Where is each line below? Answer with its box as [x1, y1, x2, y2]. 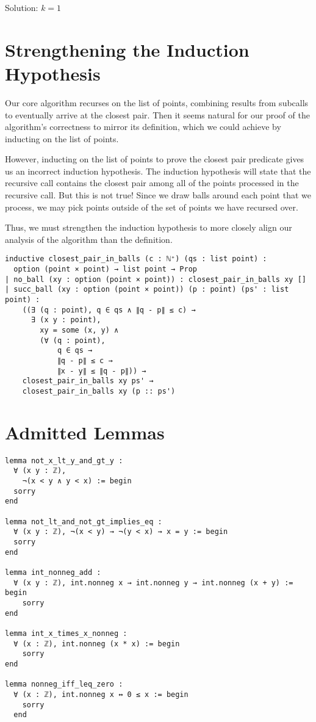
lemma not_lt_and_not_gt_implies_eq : [5, 517, 162, 526]
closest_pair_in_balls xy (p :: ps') [22, 386, 176, 395]
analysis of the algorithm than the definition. [5, 233, 173, 245]
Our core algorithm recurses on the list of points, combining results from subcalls [5, 96, 309, 109]
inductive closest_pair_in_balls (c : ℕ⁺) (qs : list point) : [5, 255, 267, 264]
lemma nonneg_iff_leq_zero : [5, 680, 123, 689]
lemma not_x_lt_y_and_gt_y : [5, 456, 123, 465]
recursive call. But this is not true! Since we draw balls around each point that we [5, 189, 311, 201]
